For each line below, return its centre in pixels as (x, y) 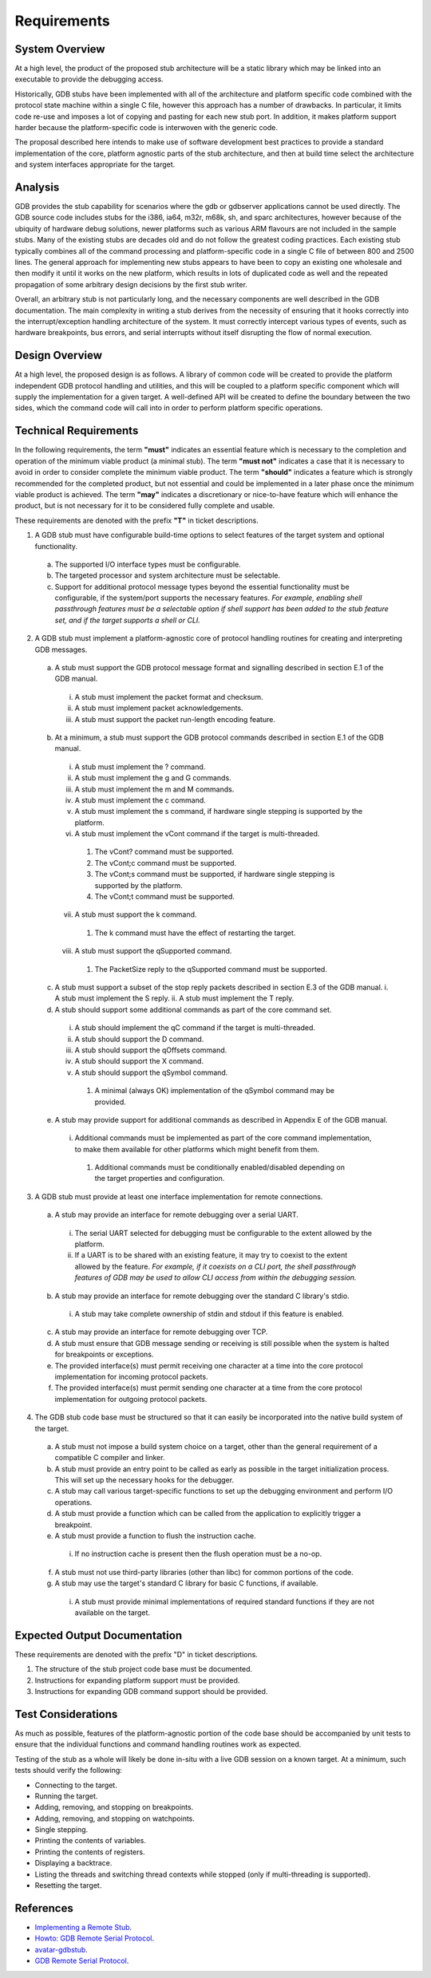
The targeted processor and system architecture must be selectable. (168, 575)
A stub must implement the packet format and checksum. (169, 697)
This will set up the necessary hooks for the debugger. (144, 1480)
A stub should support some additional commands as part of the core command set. (193, 1009)
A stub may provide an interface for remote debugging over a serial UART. (177, 1215)
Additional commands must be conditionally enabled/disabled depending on (219, 1167)
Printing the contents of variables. (91, 1841)
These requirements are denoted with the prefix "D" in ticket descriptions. (136, 1654)
